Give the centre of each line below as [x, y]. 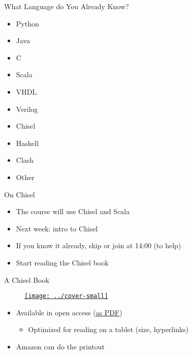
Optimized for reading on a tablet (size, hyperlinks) [108, 329]
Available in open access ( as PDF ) [69, 312]
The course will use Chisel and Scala [73, 211]
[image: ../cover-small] [66, 296]
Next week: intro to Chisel [57, 228]
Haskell [27, 143]
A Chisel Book [27, 279]
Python [27, 23]
